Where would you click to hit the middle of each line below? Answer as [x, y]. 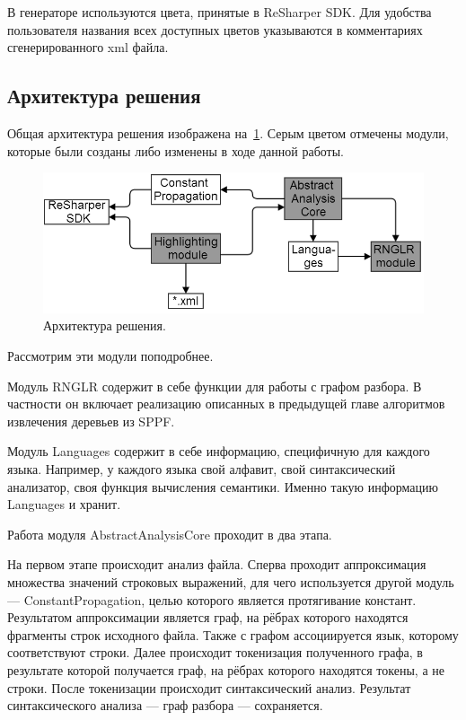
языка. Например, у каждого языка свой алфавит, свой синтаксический [202, 469]
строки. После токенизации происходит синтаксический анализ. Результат [209, 687]
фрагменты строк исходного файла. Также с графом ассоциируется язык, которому [233, 634]
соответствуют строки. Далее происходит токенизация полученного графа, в [215, 652]
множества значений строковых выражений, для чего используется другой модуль [231, 582]
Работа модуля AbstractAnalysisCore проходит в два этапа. [170, 534]
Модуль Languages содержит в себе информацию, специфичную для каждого [219, 451]
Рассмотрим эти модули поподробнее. [110, 356]
